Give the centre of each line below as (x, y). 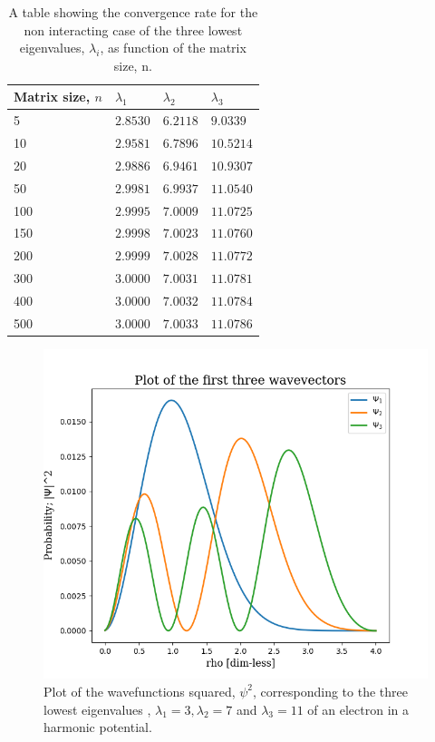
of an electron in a (358, 709)
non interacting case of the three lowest (133, 29)
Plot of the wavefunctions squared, (140, 691)
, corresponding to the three (330, 691)
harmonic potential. (98, 727)
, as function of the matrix (173, 48)
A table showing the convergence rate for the (133, 12)
